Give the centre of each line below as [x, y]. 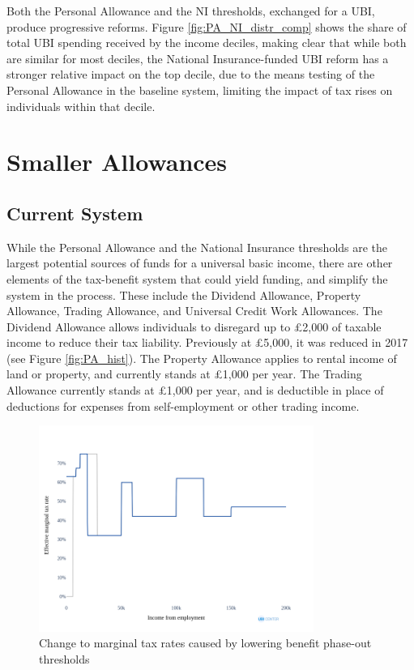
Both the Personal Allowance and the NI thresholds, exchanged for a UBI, [191, 11]
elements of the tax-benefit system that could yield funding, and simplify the [197, 278]
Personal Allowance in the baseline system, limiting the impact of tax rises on [200, 90]
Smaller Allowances [117, 162]
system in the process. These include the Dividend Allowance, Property [184, 294]
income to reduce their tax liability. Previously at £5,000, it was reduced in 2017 [207, 342]
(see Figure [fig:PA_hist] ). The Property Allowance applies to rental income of [202, 358]
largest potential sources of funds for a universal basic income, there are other [200, 263]
